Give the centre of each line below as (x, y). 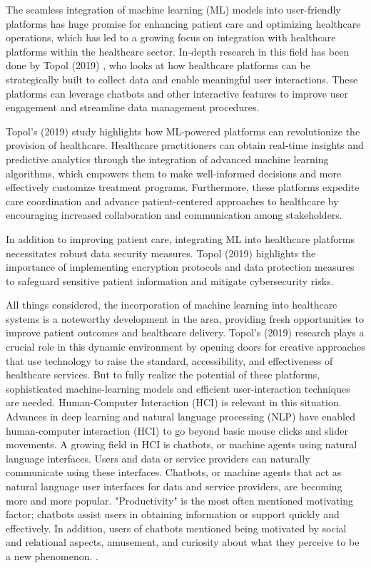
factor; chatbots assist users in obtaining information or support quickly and (173, 514)
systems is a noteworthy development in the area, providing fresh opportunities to (185, 318)
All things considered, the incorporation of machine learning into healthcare (172, 305)
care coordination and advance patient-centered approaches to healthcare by (172, 201)
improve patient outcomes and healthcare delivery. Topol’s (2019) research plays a (185, 332)
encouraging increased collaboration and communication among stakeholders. (174, 215)
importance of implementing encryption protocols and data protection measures (180, 267)
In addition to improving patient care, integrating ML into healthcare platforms (180, 238)
